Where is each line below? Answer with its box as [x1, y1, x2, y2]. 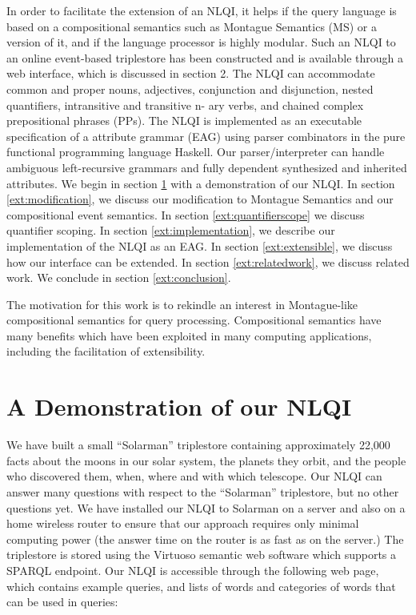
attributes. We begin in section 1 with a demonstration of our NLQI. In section [6, 175, 395, 191]
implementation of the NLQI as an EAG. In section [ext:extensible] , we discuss [6, 237, 393, 254]
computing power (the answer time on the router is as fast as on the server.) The [6, 530, 404, 547]
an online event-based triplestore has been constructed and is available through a [6, 49, 403, 66]
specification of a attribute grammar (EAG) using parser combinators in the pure [6, 127, 406, 144]
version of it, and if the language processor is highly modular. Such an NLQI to [6, 34, 396, 50]
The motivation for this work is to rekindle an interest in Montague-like [6, 295, 358, 312]
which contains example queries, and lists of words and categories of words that [6, 577, 396, 594]
